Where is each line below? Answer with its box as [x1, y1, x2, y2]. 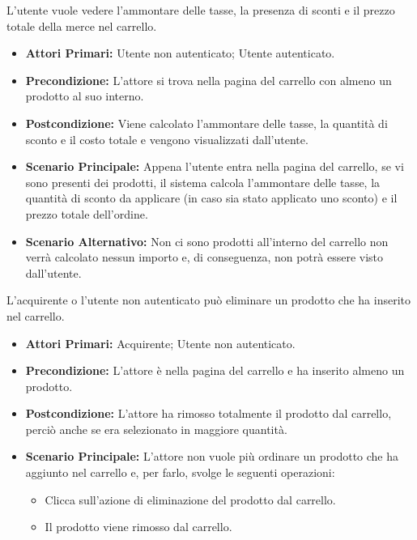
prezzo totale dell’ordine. [25, 205, 148, 222]
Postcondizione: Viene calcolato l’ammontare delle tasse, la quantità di [25, 114, 388, 131]
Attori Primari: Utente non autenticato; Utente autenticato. [25, 45, 335, 62]
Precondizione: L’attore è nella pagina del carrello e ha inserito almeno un [25, 362, 405, 379]
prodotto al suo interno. [25, 87, 144, 104]
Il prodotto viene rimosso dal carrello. [45, 518, 232, 535]
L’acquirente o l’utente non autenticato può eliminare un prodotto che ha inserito [6, 291, 411, 308]
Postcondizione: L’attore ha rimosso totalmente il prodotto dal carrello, [25, 405, 392, 422]
